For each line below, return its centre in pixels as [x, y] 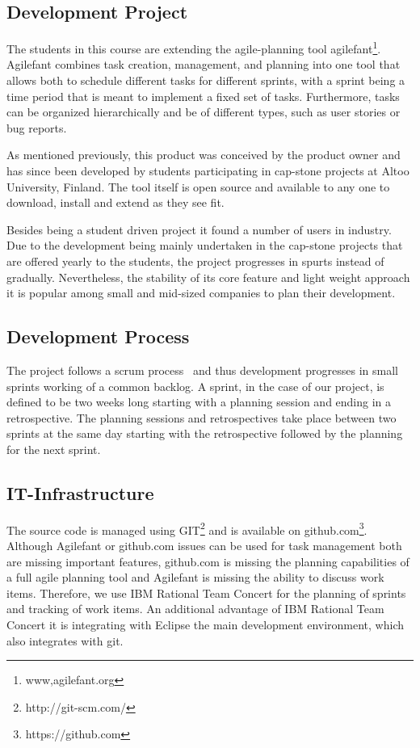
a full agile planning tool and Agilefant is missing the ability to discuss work [195, 577]
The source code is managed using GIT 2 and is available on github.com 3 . [187, 528]
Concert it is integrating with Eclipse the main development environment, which [206, 624]
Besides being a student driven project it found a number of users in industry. [199, 229]
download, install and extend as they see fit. [115, 202]
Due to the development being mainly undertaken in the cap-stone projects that [205, 245]
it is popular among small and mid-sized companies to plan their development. [201, 293]
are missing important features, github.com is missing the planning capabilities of [208, 561]
